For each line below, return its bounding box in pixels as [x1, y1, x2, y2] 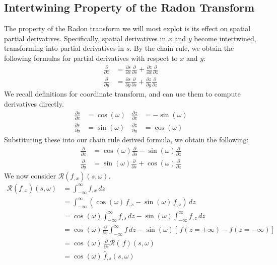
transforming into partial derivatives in [4, 43, 124, 53]
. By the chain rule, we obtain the [129, 43, 234, 53]
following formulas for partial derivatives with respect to [4, 52, 178, 63]
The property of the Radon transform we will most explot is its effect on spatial [4, 23, 251, 34]
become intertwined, [194, 33, 256, 43]
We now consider [4, 170, 56, 181]
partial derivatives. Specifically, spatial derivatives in [4, 33, 166, 43]
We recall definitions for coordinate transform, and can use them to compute [4, 89, 241, 99]
